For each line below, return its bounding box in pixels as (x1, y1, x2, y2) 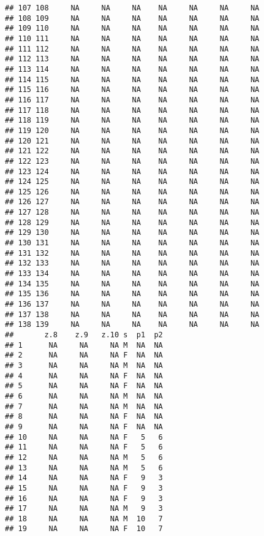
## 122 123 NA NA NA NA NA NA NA (5, 156, 260, 166)
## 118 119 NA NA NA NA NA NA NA (5, 116, 260, 125)
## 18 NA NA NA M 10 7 (5, 514, 163, 523)
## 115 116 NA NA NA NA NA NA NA (5, 85, 260, 94)
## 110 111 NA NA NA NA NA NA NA (5, 34, 260, 43)
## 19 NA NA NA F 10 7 (5, 524, 163, 534)
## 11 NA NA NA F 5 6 (5, 443, 163, 452)
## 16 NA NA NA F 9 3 (5, 494, 163, 503)
